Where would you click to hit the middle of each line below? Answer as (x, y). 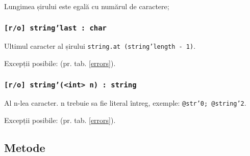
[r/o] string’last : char (55, 28)
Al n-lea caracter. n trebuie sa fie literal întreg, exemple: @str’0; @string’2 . (125, 103)
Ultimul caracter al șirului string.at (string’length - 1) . (100, 46)
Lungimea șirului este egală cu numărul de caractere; (87, 6)
